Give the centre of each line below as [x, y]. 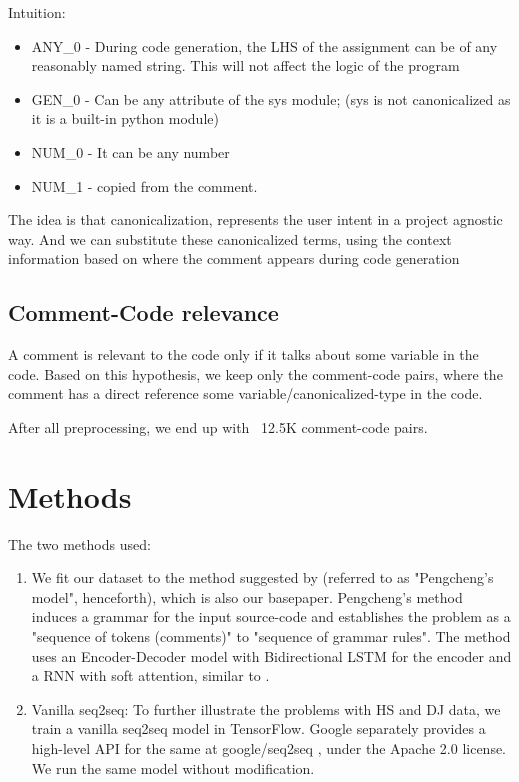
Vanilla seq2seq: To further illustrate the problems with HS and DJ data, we [266, 708]
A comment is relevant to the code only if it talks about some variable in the [243, 354]
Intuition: [37, 12]
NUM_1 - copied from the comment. [144, 185]
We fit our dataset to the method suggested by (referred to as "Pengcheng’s [262, 577]
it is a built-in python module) [125, 118]
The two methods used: [79, 543]
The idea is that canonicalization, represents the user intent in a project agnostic [255, 219]
